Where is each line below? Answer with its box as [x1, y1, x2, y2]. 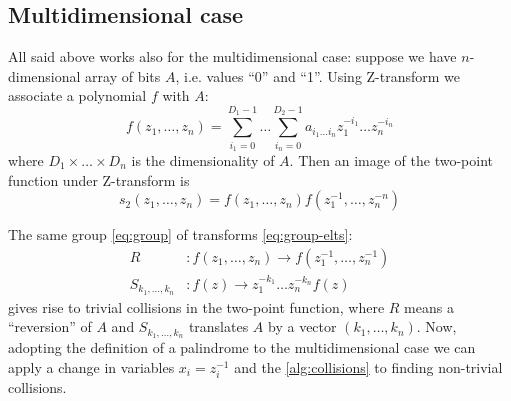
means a [404, 296, 454, 317]
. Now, [416, 316, 457, 337]
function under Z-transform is [8, 169, 190, 190]
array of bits [85, 65, 161, 86]
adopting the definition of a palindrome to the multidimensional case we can [8, 337, 476, 358]
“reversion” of [8, 316, 92, 337]
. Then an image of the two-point [289, 149, 493, 170]
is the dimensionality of [131, 149, 275, 170]
